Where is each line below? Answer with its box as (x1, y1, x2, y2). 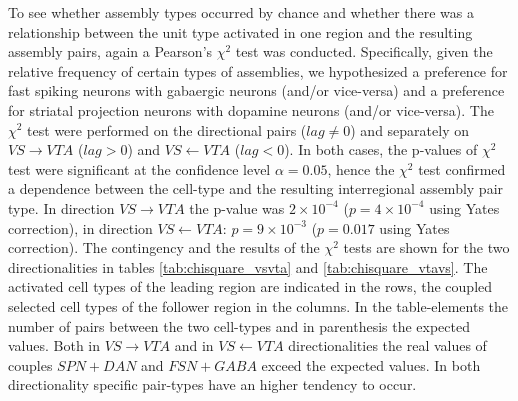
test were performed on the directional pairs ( (27, 119, 307, 140)
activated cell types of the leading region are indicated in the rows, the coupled (8, 276, 493, 297)
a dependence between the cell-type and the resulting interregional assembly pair (8, 178, 504, 199)
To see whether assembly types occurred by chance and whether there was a (8, 2, 475, 22)
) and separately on (350, 119, 469, 140)
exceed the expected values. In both (261, 354, 481, 375)
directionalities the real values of (288, 335, 487, 356)
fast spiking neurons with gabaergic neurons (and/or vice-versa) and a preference (8, 80, 505, 101)
